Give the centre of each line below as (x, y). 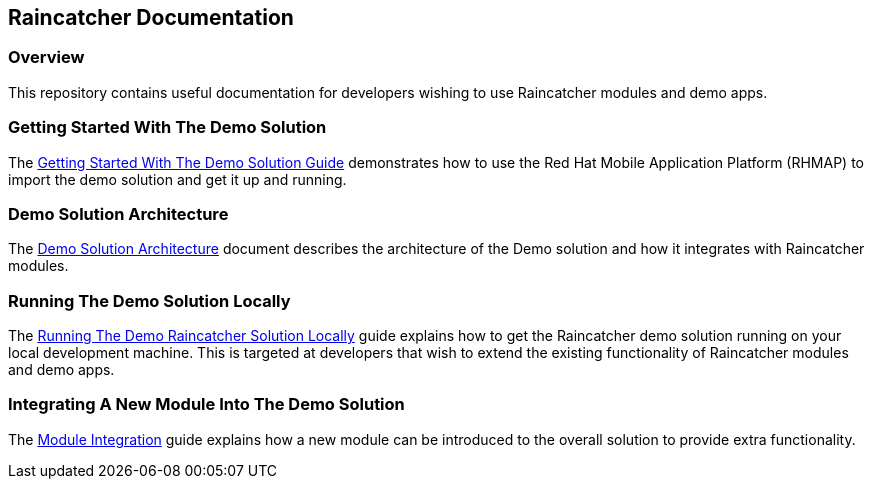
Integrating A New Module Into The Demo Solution (206, 404)
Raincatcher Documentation (151, 17)
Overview (46, 57)
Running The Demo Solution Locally (149, 300)
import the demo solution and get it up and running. (177, 179)
